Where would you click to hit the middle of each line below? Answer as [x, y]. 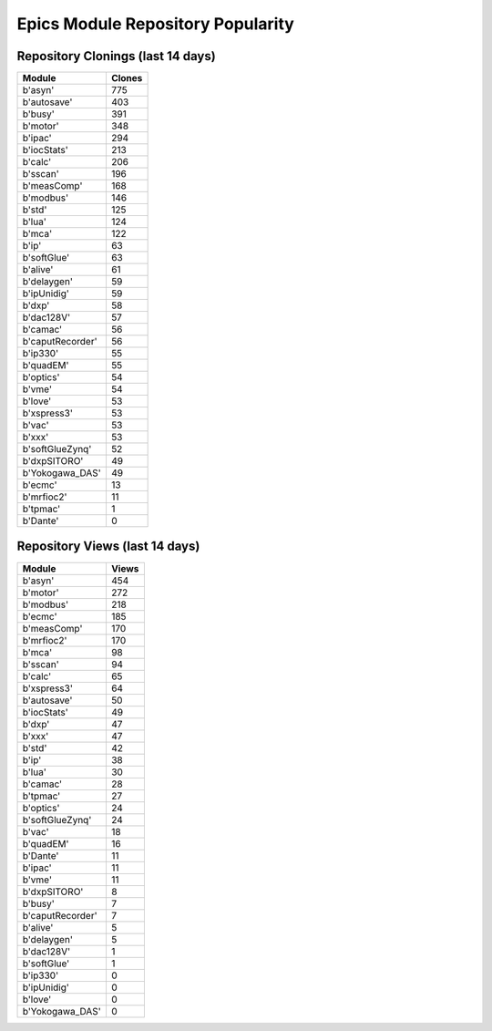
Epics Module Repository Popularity [156, 24]
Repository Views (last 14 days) [108, 546]
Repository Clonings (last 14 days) [116, 56]
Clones [127, 78]
